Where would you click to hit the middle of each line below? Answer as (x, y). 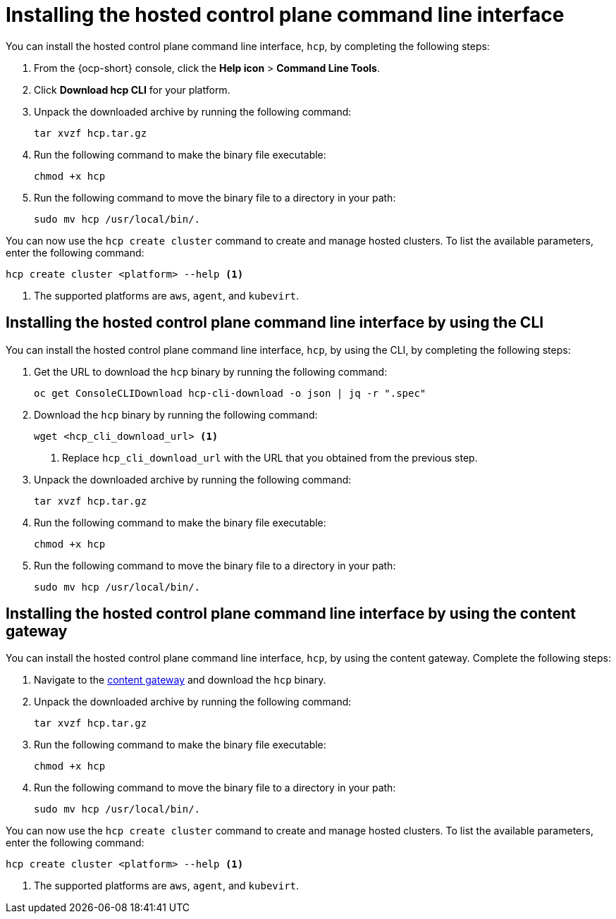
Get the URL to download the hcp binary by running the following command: (211, 371)
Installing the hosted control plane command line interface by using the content (291, 614)
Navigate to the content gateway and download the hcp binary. (180, 680)
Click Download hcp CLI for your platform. (132, 90)
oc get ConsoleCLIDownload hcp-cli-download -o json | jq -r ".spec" (230, 393)
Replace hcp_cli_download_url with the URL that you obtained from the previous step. (270, 457)
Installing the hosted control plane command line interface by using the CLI (275, 323)
